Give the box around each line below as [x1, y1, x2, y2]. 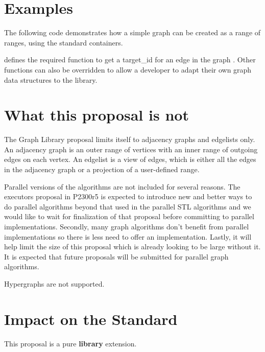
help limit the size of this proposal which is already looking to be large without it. [4, 241, 261, 252]
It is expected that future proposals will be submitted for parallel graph [4, 251, 229, 262]
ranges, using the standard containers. [4, 37, 123, 48]
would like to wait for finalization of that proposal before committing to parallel [4, 211, 254, 222]
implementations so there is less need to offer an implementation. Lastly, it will [4, 231, 252, 242]
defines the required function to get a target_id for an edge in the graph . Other [4, 54, 256, 65]
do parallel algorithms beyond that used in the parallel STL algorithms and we [4, 201, 251, 212]
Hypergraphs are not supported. [4, 278, 105, 289]
